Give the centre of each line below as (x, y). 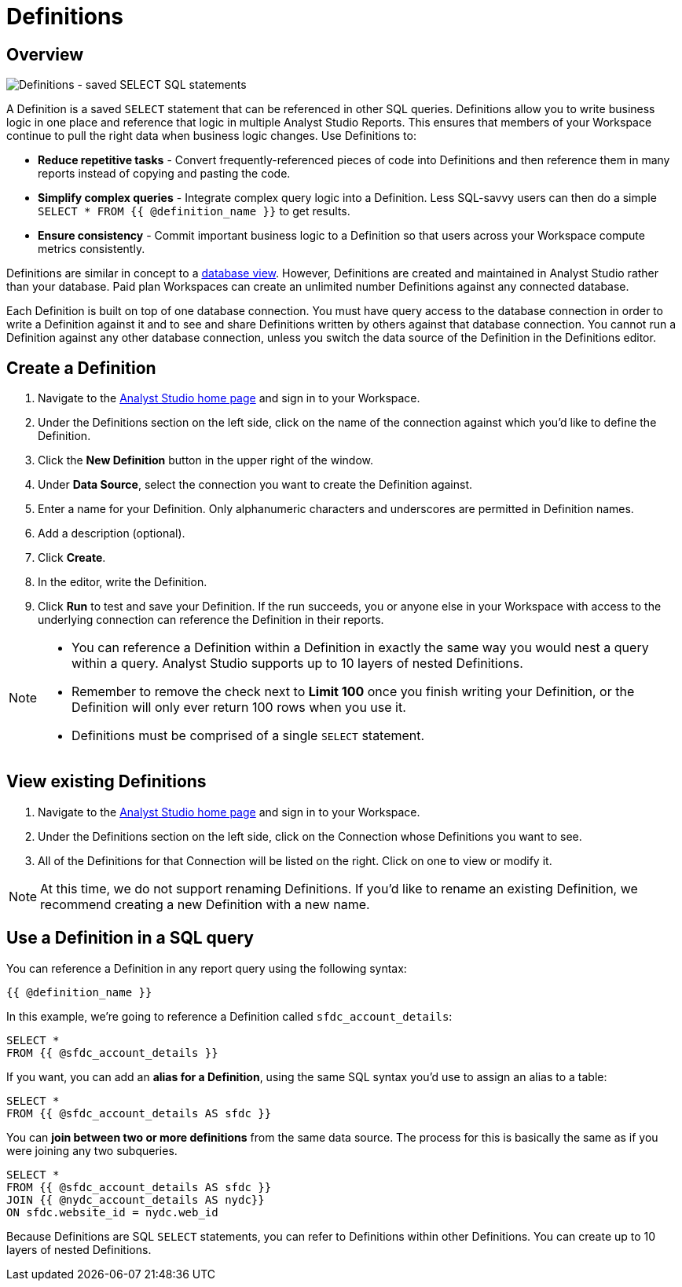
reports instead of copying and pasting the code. (164, 174)
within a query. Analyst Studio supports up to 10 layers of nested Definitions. (297, 664)
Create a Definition (81, 368)
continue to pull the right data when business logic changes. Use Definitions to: (211, 136)
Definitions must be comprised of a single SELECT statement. (248, 736)
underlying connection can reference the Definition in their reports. (211, 620)
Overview (45, 54)
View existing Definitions (106, 782)
